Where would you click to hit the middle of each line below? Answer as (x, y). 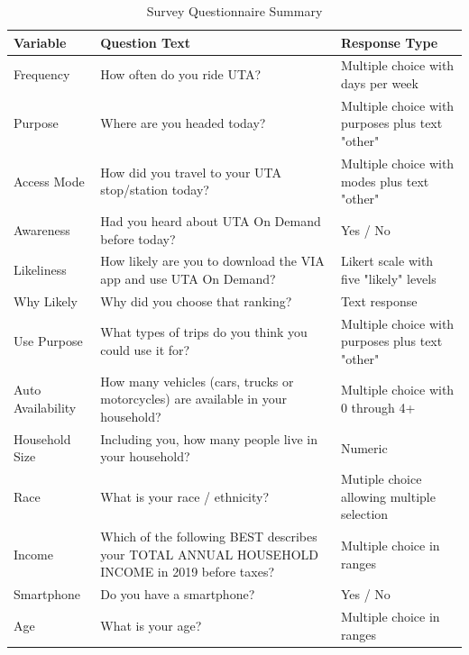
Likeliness (40, 270)
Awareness (42, 229)
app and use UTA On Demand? (188, 278)
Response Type (389, 42)
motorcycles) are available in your (193, 399)
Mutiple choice (381, 479)
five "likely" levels (388, 278)
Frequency (42, 74)
